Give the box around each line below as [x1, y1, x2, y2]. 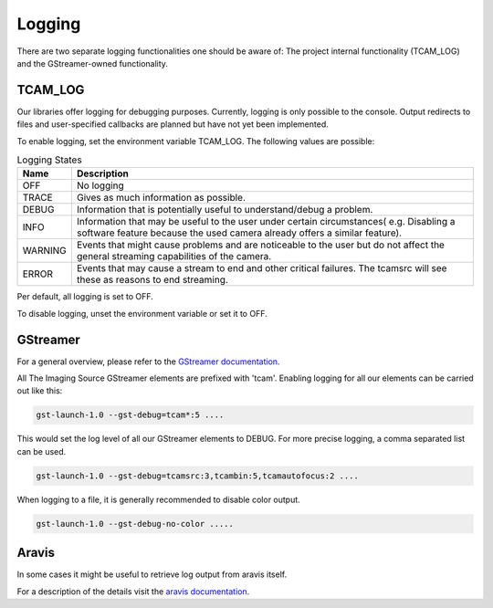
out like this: [16, 385, 63, 396]
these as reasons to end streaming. [76, 274, 228, 287]
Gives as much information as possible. [76, 192, 246, 204]
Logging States [16, 153, 82, 166]
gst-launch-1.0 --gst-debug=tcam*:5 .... [36, 410, 225, 420]
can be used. [16, 446, 67, 456]
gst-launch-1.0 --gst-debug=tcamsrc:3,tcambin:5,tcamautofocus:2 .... [36, 470, 360, 481]
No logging [76, 179, 125, 192]
